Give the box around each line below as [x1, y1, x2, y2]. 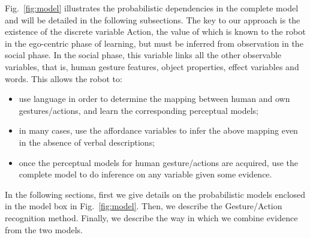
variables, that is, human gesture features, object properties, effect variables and [5, 60, 299, 73]
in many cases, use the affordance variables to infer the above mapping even [19, 124, 298, 137]
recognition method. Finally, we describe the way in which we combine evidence [5, 211, 298, 224]
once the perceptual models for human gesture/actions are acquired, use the [19, 156, 299, 168]
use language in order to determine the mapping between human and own [19, 92, 290, 105]
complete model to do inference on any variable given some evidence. [19, 168, 272, 180]
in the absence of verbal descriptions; [19, 135, 155, 148]
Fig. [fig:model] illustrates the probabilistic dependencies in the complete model [5, 2, 299, 14]
